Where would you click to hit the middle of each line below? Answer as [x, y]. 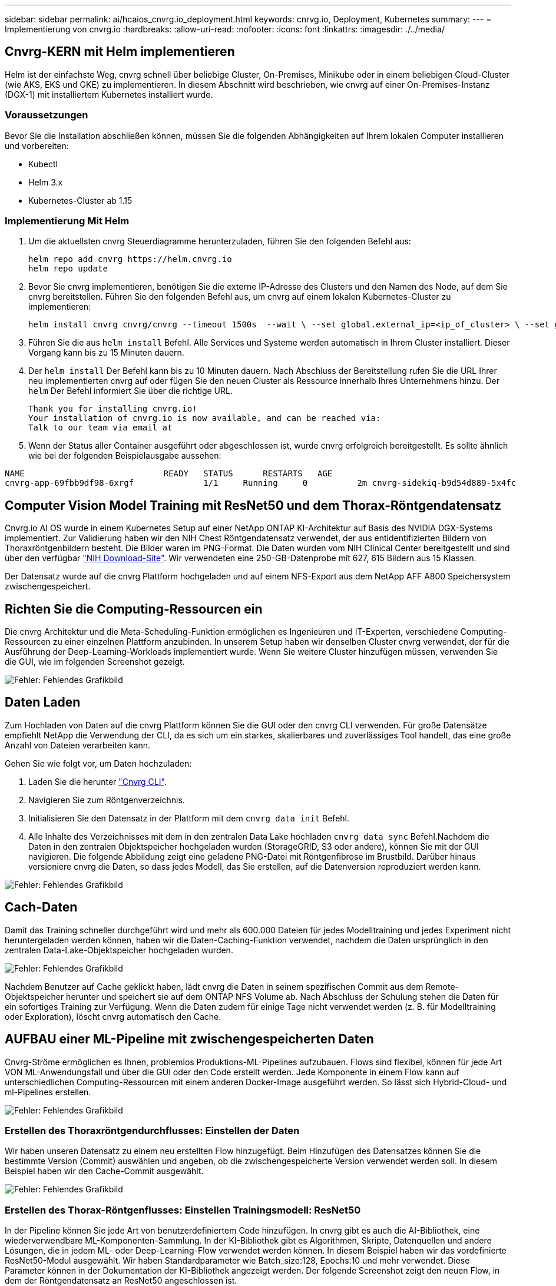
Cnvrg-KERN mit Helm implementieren [120, 52]
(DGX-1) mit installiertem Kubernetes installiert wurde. [109, 94]
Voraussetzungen [47, 115]
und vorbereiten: [37, 145]
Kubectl [43, 164]
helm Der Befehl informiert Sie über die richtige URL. [130, 391]
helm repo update [68, 269]
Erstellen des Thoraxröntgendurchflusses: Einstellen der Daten [152, 1130]
